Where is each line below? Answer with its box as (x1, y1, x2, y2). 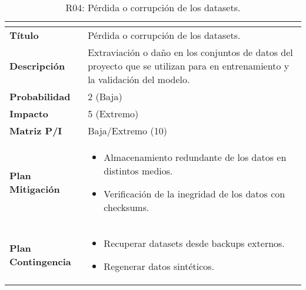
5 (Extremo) (88, 107, 139, 120)
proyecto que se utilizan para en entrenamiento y (88, 59, 290, 72)
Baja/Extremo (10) (88, 124, 167, 137)
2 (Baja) (88, 90, 122, 103)
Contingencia (9, 255, 71, 268)
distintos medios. (104, 164, 173, 177)
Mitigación (9, 182, 60, 196)
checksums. (104, 200, 149, 214)
